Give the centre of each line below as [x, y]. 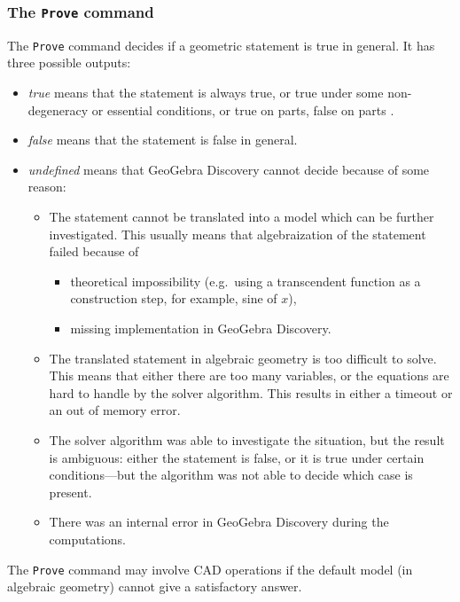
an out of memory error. [115, 410]
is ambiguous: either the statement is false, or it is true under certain [237, 457]
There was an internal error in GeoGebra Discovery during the [219, 522]
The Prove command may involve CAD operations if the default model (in [210, 569]
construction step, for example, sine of [174, 298]
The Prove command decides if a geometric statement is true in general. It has [221, 45]
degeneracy [58, 109]
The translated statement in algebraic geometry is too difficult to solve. [243, 358]
